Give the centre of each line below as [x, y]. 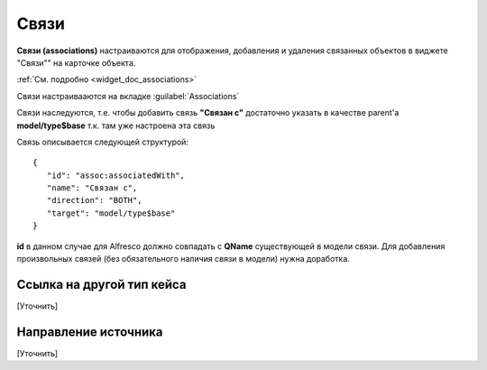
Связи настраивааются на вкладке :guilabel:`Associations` [128, 96]
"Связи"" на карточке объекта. [76, 62]
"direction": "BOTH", [94, 200]
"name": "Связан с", [92, 188]
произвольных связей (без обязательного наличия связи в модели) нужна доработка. [184, 259]
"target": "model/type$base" [111, 213]
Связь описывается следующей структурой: [103, 142]
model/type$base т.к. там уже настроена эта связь [116, 125]
